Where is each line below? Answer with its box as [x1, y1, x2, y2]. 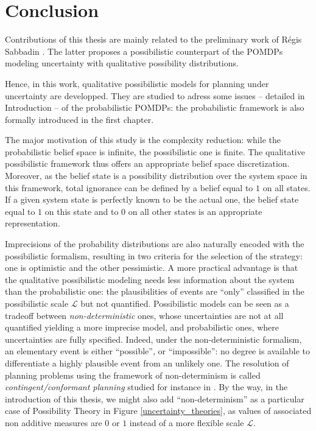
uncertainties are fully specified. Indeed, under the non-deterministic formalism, [5, 332, 302, 345]
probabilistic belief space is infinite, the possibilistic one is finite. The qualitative [5, 145, 305, 158]
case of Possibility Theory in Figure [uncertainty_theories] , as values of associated [5, 404, 312, 417]
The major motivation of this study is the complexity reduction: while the [5, 133, 281, 146]
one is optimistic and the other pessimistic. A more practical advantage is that [5, 261, 298, 274]
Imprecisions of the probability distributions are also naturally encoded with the [5, 237, 304, 250]
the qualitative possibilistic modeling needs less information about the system [5, 273, 295, 286]
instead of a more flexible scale [129, 416, 244, 429]
